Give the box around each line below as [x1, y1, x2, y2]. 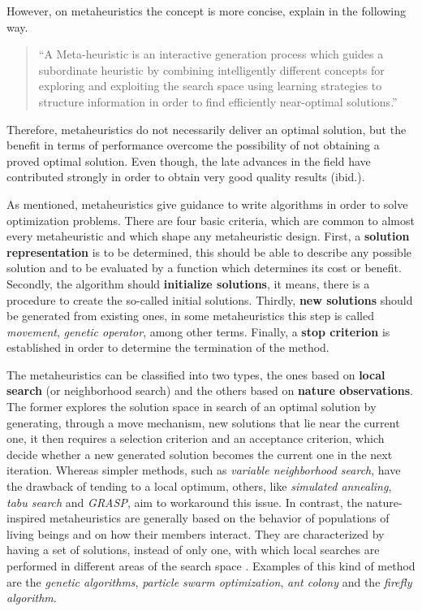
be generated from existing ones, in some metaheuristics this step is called [6, 307, 374, 324]
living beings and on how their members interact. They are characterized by [6, 525, 385, 542]
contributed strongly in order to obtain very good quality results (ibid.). [6, 168, 365, 185]
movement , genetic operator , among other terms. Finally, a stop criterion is [6, 323, 390, 340]
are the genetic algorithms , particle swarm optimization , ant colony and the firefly [6, 573, 412, 590]
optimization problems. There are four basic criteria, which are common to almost [6, 211, 415, 228]
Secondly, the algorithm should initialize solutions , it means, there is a [6, 275, 370, 292]
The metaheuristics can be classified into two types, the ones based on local [6, 366, 385, 383]
